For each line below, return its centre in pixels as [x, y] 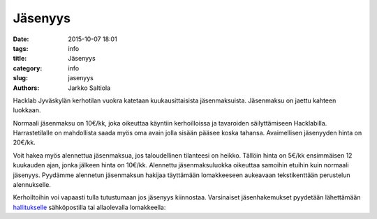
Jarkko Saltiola [89, 88]
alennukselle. [32, 185]
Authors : [26, 88]
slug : [20, 78]
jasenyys [81, 78]
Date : [21, 39]
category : [28, 68]
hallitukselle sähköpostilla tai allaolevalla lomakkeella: [89, 207]
